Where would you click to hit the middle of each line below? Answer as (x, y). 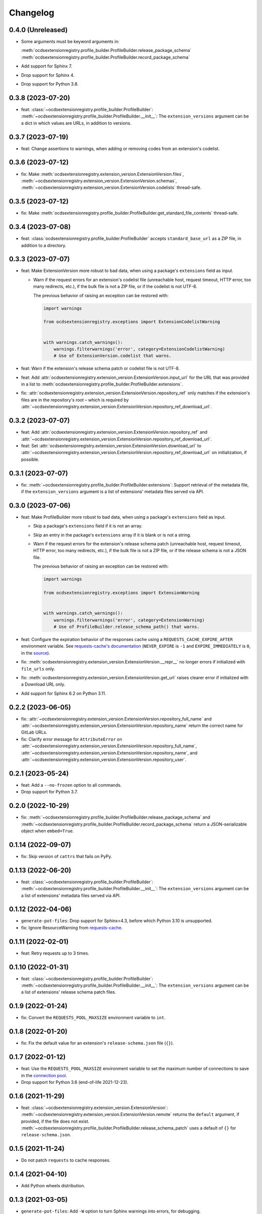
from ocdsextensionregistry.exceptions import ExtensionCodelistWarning (132, 322)
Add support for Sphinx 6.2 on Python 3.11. (64, 693)
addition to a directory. (44, 245)
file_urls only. (38, 669)
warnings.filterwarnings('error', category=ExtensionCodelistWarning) (139, 349)
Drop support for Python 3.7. (49, 792)
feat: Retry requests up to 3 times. (55, 953)
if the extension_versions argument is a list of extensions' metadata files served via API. (113, 491)
